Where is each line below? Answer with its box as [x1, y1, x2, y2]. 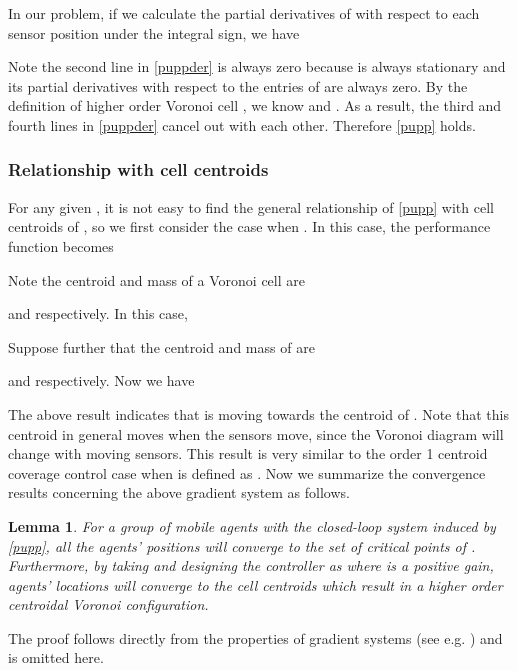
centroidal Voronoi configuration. [8, 594, 209, 615]
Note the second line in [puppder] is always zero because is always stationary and [8, 56, 506, 77]
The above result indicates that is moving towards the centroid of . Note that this [8, 403, 509, 424]
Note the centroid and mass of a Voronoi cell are [8, 269, 305, 290]
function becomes [8, 235, 114, 256]
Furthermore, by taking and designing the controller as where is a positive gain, [8, 555, 494, 576]
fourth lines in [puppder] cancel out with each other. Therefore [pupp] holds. [8, 114, 476, 135]
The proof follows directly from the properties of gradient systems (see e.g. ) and [8, 627, 503, 648]
